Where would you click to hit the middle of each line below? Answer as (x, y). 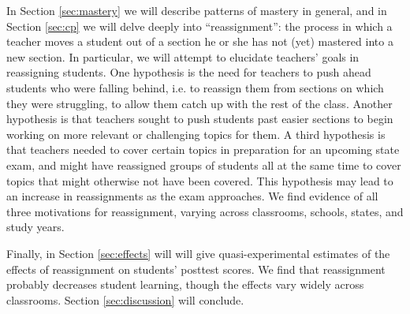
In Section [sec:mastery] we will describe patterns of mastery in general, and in (197, 10)
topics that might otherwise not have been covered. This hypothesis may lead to (200, 180)
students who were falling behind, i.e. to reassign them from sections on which (195, 87)
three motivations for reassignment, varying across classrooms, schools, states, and (205, 211)
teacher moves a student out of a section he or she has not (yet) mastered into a (200, 41)
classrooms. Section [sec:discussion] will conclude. (125, 299)
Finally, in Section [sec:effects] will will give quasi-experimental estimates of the (198, 253)
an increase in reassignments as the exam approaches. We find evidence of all (192, 196)
